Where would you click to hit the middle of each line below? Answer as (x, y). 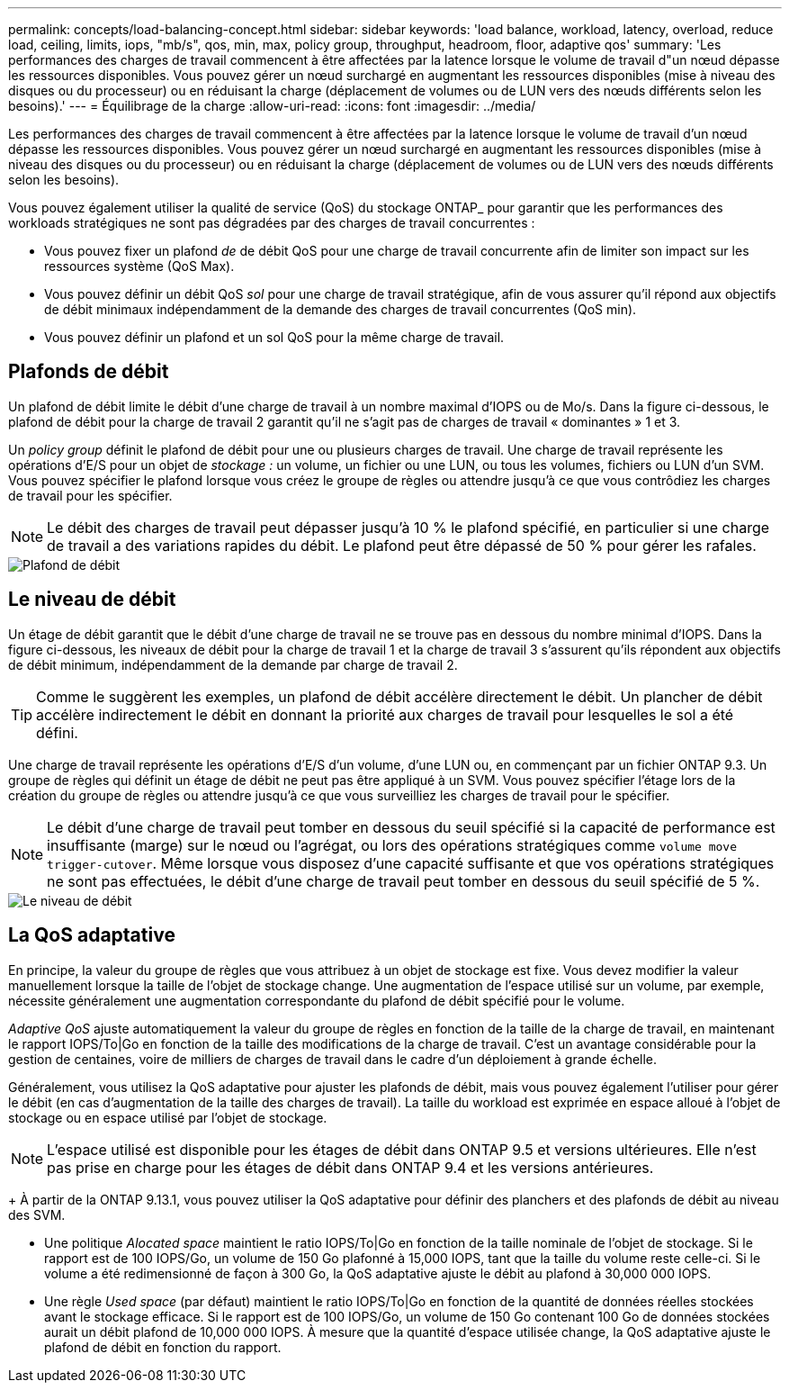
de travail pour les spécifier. (90, 495)
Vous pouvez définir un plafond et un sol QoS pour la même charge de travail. (274, 337)
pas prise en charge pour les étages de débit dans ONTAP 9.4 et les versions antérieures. (350, 1167)
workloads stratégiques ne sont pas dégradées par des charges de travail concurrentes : (272, 223)
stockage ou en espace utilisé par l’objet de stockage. (168, 1117)
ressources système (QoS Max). (139, 266)
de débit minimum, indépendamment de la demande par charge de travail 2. (233, 664)
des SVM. (37, 1214)
